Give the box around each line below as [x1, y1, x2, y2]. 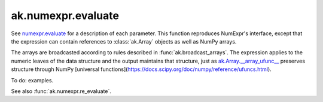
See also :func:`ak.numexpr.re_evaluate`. [11, 87, 112, 95]
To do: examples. [11, 76, 54, 84]
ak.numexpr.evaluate [11, 9, 120, 22]
